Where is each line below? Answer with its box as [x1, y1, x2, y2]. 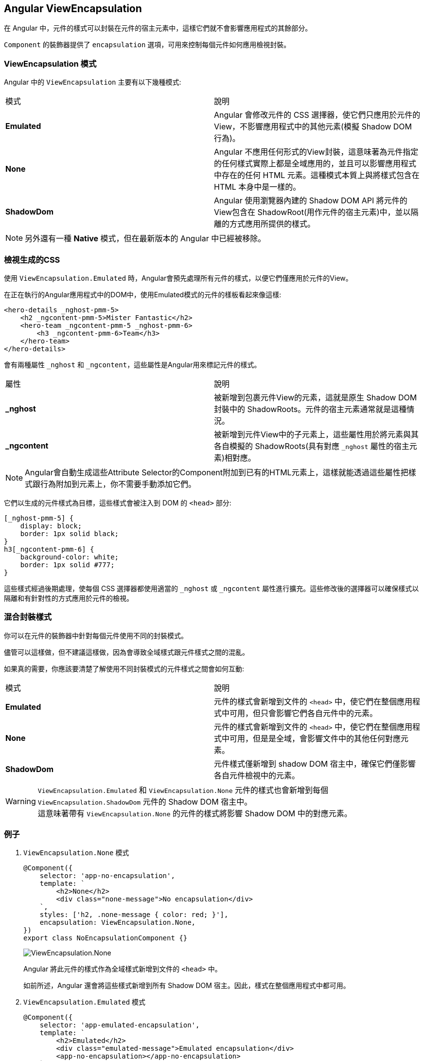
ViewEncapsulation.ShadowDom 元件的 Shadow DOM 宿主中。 [37, 796, 252, 807]
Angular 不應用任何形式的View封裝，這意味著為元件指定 [214, 147, 419, 157]
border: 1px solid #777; [20, 560, 115, 569]
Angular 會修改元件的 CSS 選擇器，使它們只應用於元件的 [214, 110, 421, 120]
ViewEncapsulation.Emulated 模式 [23, 998, 146, 1007]
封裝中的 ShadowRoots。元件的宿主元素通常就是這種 [214, 404, 407, 414]
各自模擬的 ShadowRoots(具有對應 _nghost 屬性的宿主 [214, 441, 409, 451]
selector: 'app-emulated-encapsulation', [39, 1021, 200, 1029]
